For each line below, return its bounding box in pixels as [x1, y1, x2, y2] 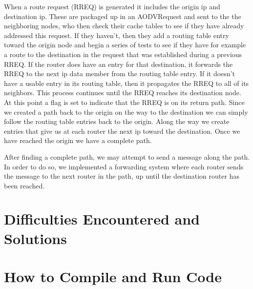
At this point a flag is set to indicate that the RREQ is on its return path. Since [4, 97, 245, 107]
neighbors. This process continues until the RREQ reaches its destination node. [4, 87, 241, 98]
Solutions [4, 228, 67, 248]
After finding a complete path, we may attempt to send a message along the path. [4, 151, 250, 162]
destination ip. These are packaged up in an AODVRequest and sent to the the [4, 11, 241, 21]
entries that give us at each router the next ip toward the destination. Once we [4, 125, 240, 136]
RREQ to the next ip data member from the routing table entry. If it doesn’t [4, 68, 235, 79]
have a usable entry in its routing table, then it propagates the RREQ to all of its [4, 78, 249, 88]
